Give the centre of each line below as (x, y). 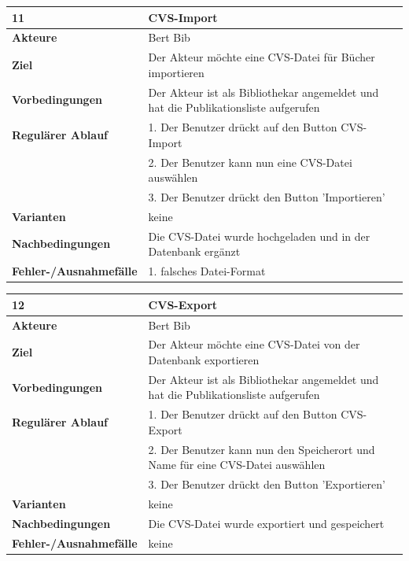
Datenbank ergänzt (194, 251)
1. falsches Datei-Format (207, 271)
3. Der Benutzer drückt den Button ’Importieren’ (267, 196)
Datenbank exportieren (204, 359)
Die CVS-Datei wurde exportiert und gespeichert (266, 523)
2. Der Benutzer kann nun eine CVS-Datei (250, 162)
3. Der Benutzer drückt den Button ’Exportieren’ (267, 484)
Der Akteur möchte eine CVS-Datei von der (254, 344)
